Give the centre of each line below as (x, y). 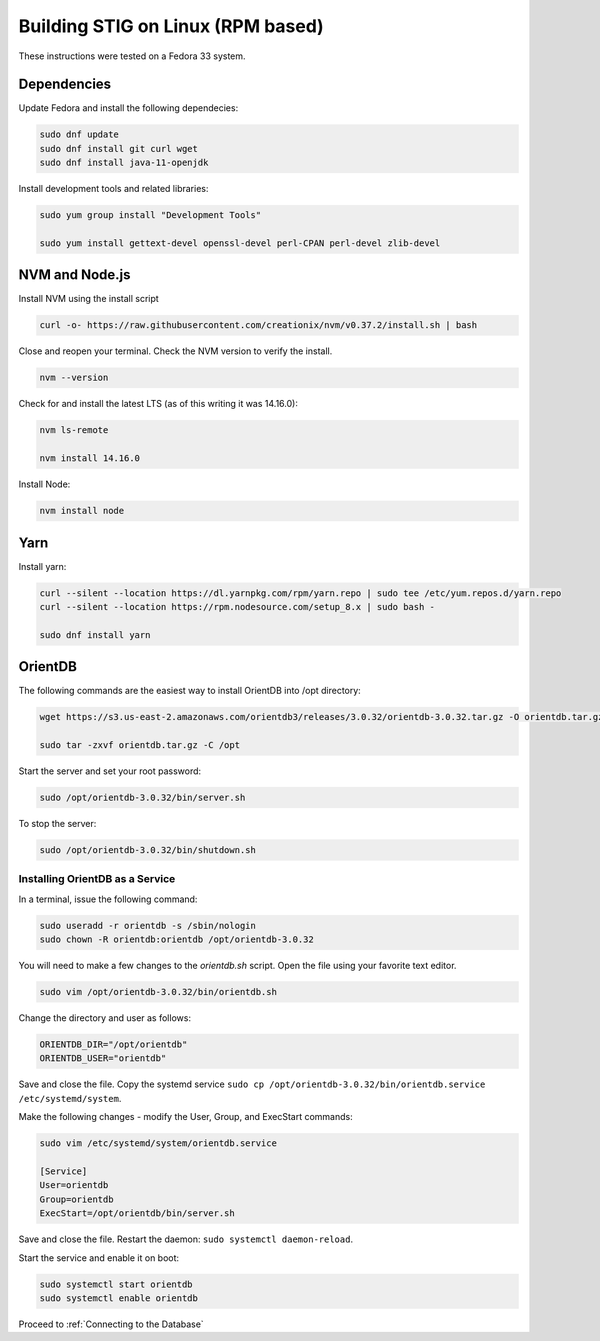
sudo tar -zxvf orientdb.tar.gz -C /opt (139, 745)
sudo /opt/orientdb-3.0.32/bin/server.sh (142, 798)
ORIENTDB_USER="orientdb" (103, 1058)
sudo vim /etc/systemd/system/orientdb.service (158, 1143)
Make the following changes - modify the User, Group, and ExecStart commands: (186, 1117)
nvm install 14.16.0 (89, 458)
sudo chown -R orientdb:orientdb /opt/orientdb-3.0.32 (176, 939)
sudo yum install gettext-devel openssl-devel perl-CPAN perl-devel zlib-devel (240, 243)
